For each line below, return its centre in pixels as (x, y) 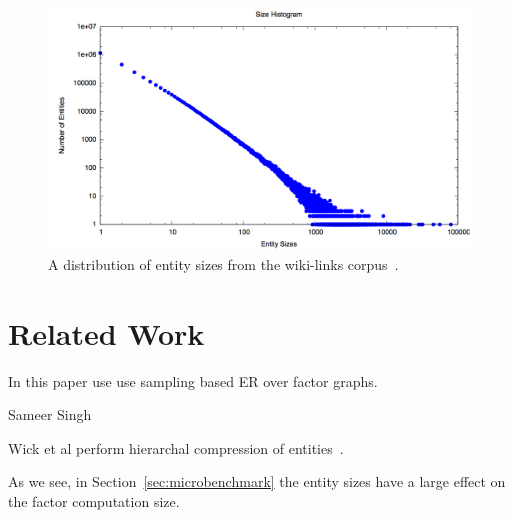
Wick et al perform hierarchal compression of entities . (176, 447)
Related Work (106, 332)
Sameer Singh (50, 414)
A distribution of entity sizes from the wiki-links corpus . (223, 263)
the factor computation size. (94, 500)
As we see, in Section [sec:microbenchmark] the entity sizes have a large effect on (257, 481)
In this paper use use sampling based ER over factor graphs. (193, 380)
